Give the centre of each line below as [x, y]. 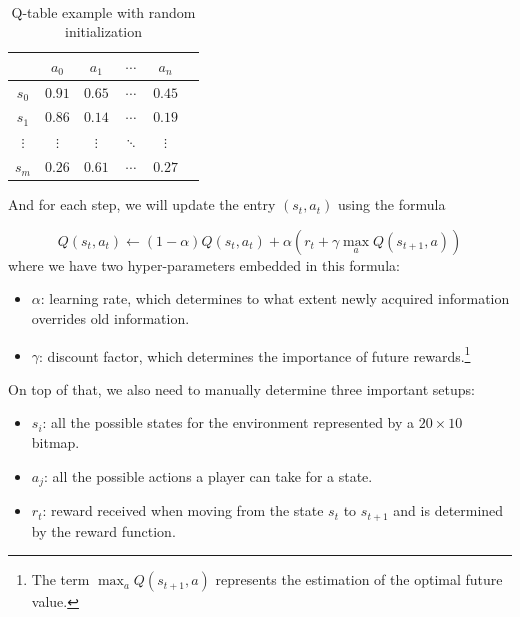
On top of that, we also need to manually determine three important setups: [242, 388]
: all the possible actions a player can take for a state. [208, 475]
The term [60, 579]
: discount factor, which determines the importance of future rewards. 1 [255, 354]
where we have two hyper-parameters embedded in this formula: [204, 264]
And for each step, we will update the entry [142, 204]
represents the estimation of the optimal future [359, 579]
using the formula [391, 204]
